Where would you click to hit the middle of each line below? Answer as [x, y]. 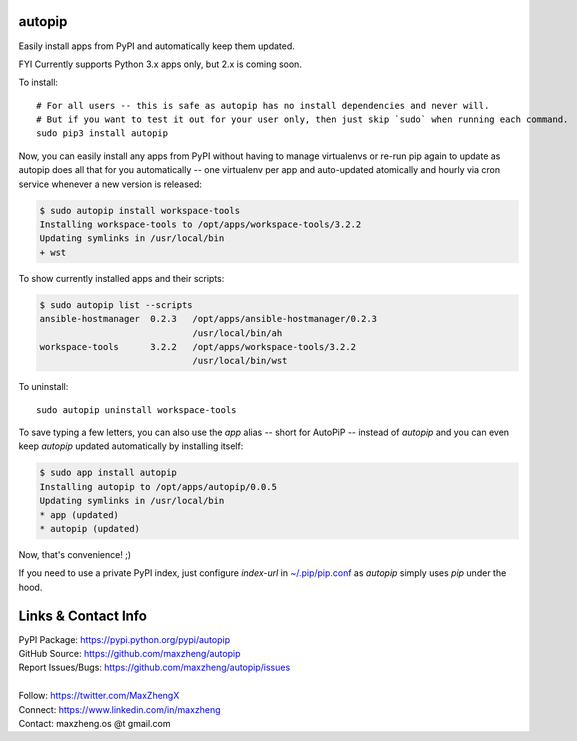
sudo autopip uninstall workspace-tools [136, 409]
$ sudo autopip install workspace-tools [139, 210]
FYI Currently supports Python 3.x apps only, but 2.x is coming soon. [160, 64]
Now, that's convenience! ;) [75, 555]
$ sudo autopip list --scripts [116, 304]
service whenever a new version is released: [110, 184]
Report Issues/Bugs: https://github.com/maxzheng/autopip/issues [154, 667]
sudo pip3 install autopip [102, 133]
